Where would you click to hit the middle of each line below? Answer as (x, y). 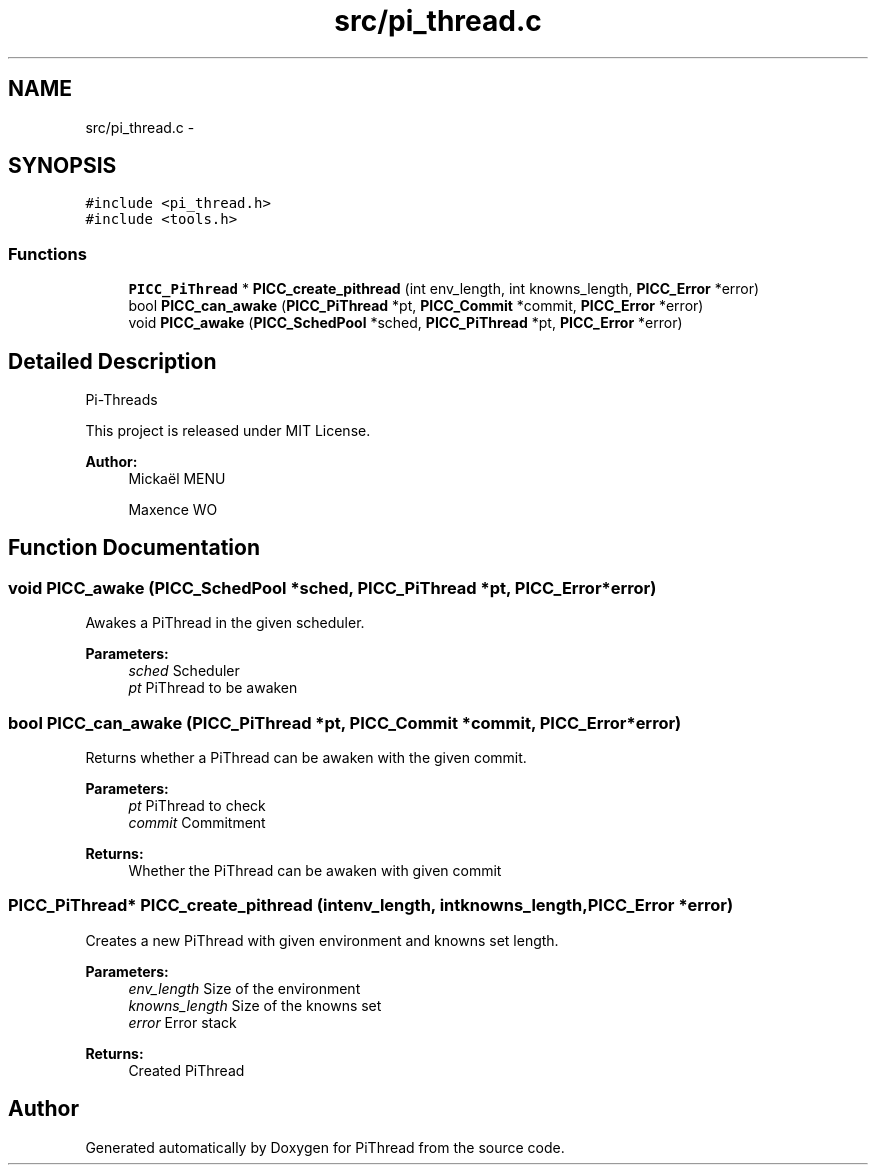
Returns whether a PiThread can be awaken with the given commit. (306, 757)
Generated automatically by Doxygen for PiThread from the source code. (325, 1147)
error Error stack (182, 1022)
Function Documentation (134, 548)
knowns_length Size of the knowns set (255, 1005)
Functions (47, 253)
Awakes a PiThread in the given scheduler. (225, 623)
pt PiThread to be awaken (213, 688)
